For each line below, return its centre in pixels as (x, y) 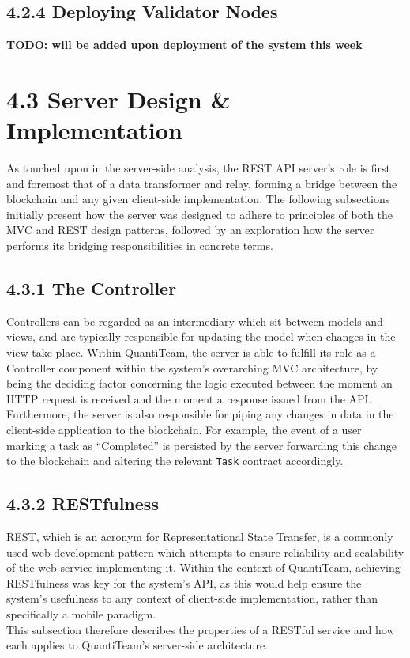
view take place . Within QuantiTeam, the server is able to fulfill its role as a (191, 352)
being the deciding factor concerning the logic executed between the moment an (199, 383)
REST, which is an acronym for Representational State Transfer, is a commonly (200, 537)
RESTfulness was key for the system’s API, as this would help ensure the (184, 582)
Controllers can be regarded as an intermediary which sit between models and (195, 321)
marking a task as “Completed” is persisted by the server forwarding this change (201, 445)
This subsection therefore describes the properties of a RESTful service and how (201, 629)
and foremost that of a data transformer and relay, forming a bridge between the (202, 183)
